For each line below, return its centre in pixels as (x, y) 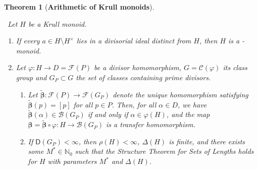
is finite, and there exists (207, 141)
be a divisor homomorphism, (138, 67)
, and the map (188, 114)
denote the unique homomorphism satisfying (180, 94)
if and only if (108, 114)
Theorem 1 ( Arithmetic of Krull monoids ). (79, 7)
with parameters (72, 161)
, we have (192, 104)
